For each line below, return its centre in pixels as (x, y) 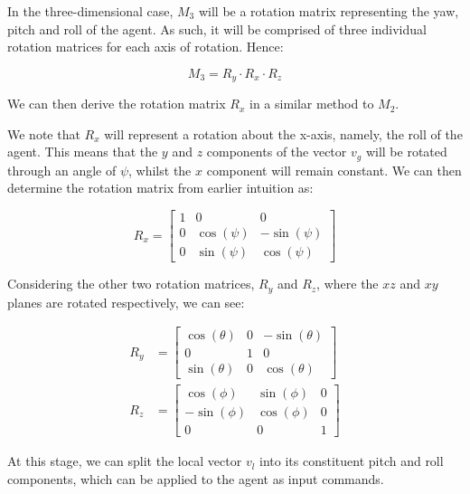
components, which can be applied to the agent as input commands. (196, 479)
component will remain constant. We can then (334, 170)
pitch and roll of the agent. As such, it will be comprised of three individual (217, 28)
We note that (44, 133)
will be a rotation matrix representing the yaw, (329, 11)
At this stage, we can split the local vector (125, 461)
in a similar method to (311, 104)
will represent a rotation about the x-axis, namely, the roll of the (283, 133)
